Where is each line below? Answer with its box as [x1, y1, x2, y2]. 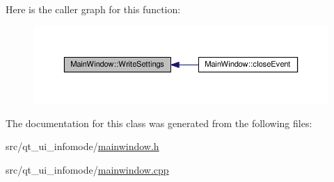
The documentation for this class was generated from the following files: [6, 115, 312, 130]
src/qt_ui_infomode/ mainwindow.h [6, 139, 159, 154]
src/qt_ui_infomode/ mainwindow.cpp [6, 162, 169, 176]
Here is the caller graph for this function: [6, 2, 181, 16]
